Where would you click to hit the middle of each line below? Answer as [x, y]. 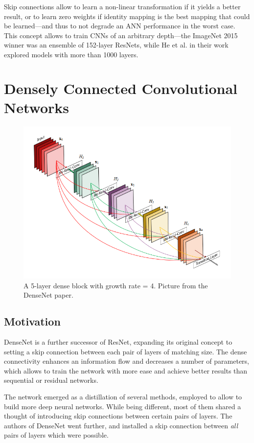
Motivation [32, 321]
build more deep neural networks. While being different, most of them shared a [123, 406]
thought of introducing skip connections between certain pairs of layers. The [118, 416]
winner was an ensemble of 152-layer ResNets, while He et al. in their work [116, 45]
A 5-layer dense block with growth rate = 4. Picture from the [116, 285]
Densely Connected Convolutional [121, 88]
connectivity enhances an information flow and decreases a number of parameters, [127, 361]
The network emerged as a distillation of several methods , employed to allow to [123, 397]
